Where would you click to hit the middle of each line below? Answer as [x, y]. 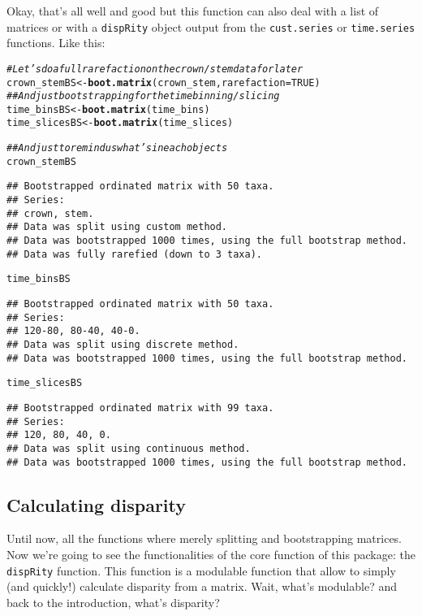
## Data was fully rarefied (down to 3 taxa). [134, 254]
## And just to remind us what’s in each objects [117, 148]
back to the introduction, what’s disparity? [113, 602]
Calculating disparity [97, 504]
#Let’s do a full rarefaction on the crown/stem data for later [155, 69]
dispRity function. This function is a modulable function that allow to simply [201, 570]
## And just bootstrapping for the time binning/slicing [143, 96]
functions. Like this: [56, 43]
